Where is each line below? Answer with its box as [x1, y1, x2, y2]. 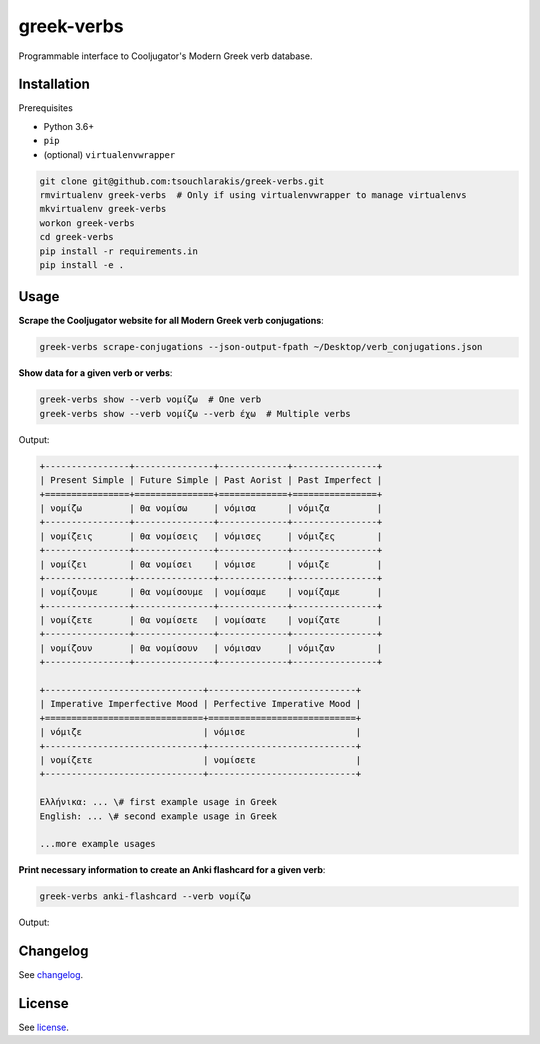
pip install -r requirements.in [39, 245, 199, 257]
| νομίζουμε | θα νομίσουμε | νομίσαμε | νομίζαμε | [39, 586, 383, 598]
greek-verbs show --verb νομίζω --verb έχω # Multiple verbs [39, 408, 351, 419]
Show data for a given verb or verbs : [18, 367, 173, 379]
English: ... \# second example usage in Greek [39, 810, 277, 822]
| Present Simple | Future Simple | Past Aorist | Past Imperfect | [39, 475, 383, 486]
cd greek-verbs [39, 231, 114, 243]
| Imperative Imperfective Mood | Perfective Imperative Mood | [39, 698, 362, 710]
